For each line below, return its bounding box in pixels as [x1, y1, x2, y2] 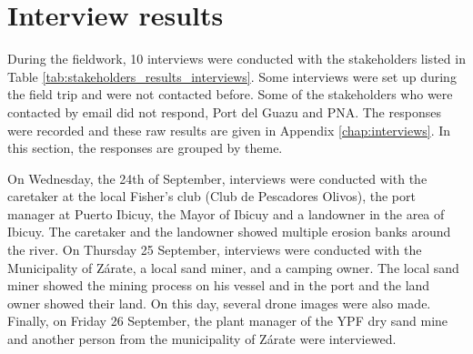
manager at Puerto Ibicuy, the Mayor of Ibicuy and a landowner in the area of [7, 204, 445, 223]
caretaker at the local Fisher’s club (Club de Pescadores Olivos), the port [7, 187, 416, 206]
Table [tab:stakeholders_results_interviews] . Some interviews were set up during [7, 66, 457, 86]
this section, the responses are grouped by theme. [7, 138, 283, 157]
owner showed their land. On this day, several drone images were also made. [7, 293, 431, 312]
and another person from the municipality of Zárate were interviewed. [7, 329, 397, 349]
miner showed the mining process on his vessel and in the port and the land [7, 276, 430, 295]
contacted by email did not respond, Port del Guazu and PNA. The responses [7, 102, 441, 121]
